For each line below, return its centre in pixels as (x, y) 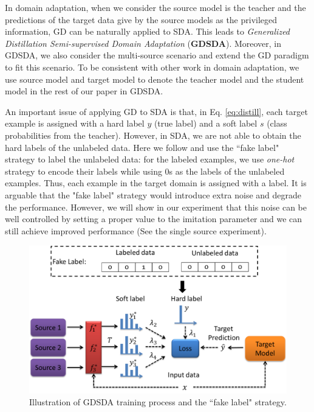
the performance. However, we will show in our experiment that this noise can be (156, 207)
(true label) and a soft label (206, 123)
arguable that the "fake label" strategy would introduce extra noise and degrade (153, 194)
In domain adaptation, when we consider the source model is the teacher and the (155, 7)
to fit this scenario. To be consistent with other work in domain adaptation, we (152, 67)
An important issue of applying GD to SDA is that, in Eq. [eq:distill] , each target (156, 111)
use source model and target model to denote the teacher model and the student (155, 79)
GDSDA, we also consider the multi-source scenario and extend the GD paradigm (157, 55)
